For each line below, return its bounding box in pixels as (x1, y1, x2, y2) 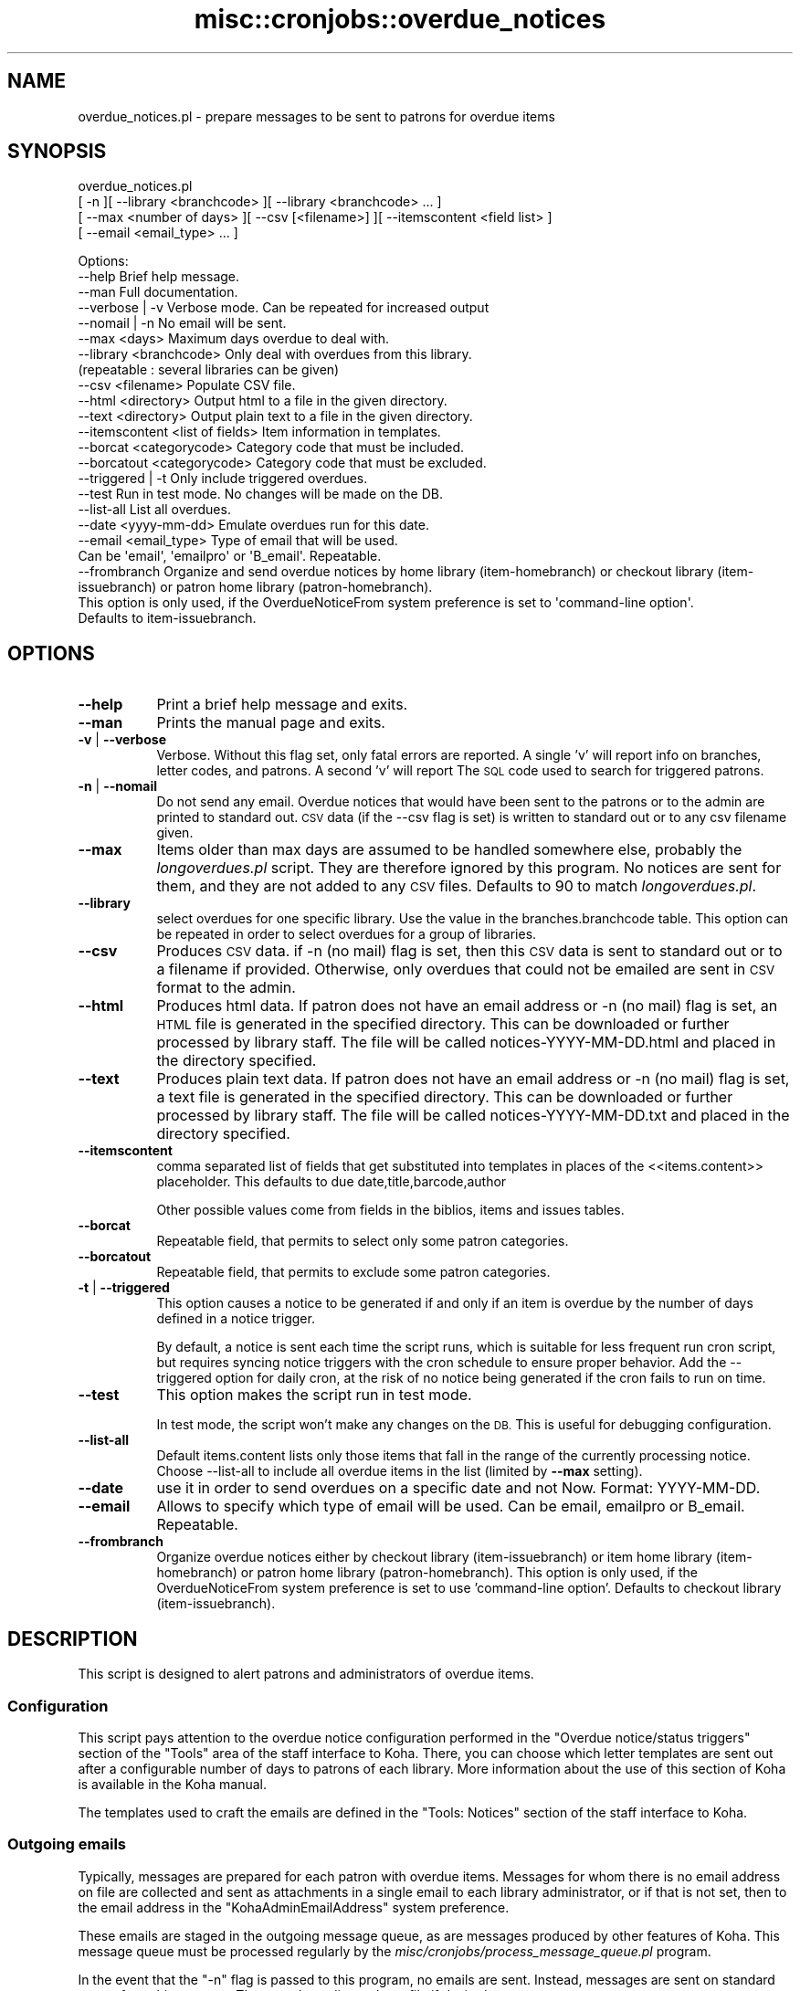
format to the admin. (156, 978, 296, 997)
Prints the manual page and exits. (156, 713, 385, 732)
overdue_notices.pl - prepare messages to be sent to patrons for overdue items (78, 108, 555, 124)
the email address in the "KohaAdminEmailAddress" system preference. (78, 1899, 510, 1915)
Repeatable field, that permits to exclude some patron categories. (156, 1264, 551, 1280)
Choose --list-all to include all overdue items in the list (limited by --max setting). (156, 1463, 643, 1480)
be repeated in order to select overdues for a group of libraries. (156, 926, 537, 943)
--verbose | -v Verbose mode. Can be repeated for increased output (78, 300, 489, 316)
